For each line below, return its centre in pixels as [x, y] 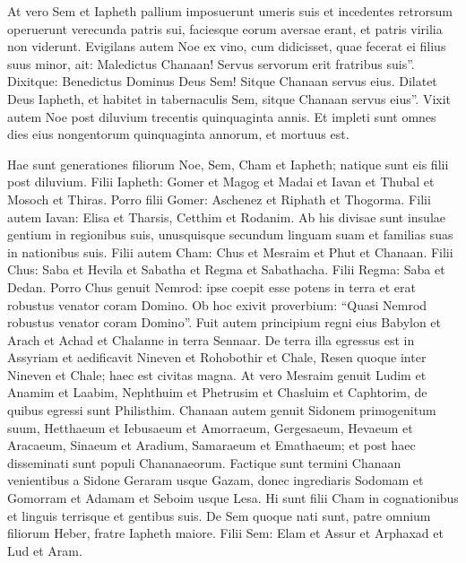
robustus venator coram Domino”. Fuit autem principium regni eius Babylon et [224, 322]
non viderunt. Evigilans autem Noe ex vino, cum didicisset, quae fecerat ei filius [227, 46]
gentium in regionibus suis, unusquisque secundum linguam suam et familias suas [230, 234]
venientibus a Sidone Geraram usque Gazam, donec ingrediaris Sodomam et [216, 480]
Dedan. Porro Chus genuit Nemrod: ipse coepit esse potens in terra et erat [211, 286]
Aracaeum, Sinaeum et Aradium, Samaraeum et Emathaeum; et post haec [211, 445]
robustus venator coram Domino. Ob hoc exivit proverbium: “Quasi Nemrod [217, 304]
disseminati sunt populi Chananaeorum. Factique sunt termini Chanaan [204, 462]
